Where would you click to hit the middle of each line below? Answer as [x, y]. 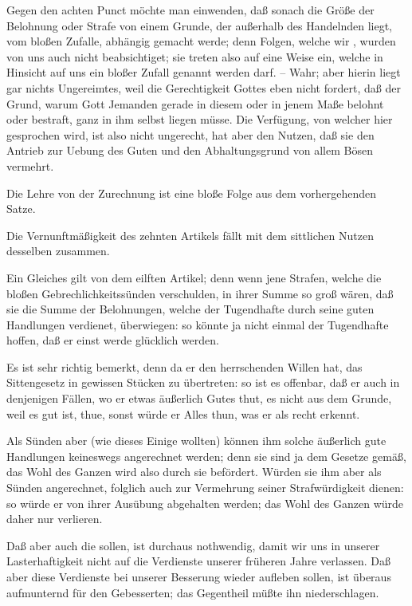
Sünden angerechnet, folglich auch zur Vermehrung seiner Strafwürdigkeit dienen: [205, 488]
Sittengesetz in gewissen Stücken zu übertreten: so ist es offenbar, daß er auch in [203, 382]
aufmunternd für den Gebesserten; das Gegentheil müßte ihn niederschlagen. [193, 592]
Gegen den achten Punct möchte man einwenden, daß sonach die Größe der [190, 10]
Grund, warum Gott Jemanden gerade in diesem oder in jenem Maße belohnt [195, 103]
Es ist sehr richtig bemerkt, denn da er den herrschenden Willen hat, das [184, 366]
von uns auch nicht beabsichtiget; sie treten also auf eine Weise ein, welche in [195, 56]
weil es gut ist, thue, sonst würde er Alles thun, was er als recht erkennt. [183, 413]
